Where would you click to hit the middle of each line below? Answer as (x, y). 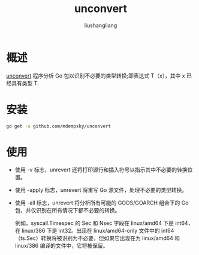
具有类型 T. (25, 83)
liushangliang (101, 25)
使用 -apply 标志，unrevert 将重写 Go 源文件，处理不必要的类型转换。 (101, 190)
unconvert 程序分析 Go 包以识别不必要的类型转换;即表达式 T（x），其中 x (96, 75)
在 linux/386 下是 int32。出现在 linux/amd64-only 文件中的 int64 (94, 231)
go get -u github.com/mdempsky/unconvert (59, 126)
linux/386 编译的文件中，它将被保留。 (61, 246)
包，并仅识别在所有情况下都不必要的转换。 (67, 210)
